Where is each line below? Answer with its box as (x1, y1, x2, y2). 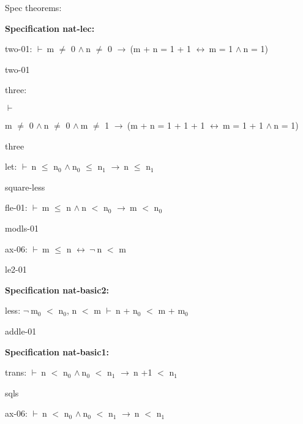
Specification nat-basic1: (5, 345, 110, 358)
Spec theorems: (5, 1, 62, 13)
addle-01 (5, 324, 37, 337)
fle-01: (5, 201, 28, 214)
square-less (5, 180, 45, 193)
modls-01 (5, 221, 39, 234)
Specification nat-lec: (5, 21, 95, 34)
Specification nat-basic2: (5, 283, 110, 296)
